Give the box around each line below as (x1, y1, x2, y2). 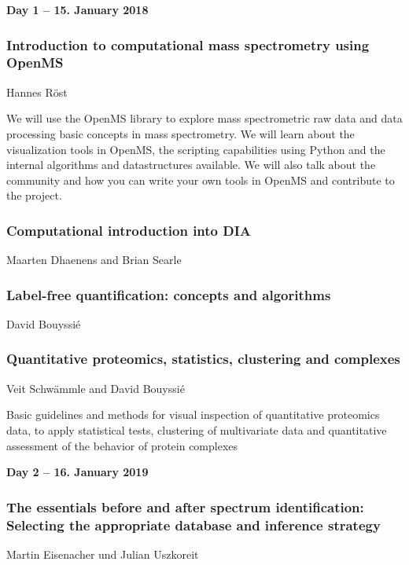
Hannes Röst (6, 83, 68, 100)
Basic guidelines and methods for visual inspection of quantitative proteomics (6, 406, 380, 423)
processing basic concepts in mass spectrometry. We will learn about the (6, 125, 355, 141)
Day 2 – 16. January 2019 (6, 464, 149, 480)
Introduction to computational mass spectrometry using (6, 35, 370, 54)
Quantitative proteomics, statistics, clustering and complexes (6, 349, 400, 369)
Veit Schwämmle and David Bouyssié (6, 380, 185, 396)
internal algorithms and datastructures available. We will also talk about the (6, 156, 376, 173)
